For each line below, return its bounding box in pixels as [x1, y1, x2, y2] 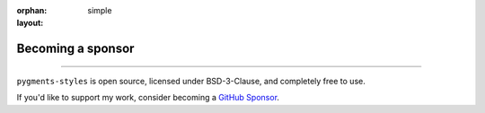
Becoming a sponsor [16, 41, 135, 56]
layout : [16, 18, 44, 29]
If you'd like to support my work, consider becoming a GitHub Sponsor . [16, 92, 280, 103]
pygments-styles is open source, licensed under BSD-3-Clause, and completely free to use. [16, 75, 366, 86]
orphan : [16, 5, 48, 15]
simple [87, 5, 112, 15]
